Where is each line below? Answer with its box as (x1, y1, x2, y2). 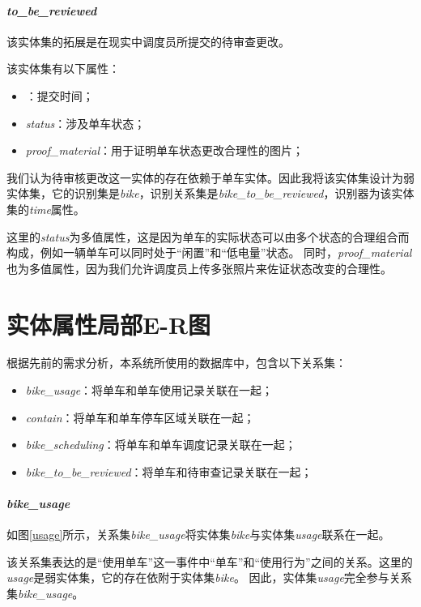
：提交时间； (25, 87, 94, 104)
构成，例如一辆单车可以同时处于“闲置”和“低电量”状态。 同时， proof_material (6, 244, 412, 261)
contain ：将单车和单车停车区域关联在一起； (25, 408, 255, 425)
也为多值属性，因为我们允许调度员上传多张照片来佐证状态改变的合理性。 (6, 259, 392, 276)
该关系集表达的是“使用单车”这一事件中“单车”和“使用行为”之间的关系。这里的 (6, 553, 413, 570)
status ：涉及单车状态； (25, 114, 146, 131)
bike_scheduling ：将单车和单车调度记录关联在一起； (25, 436, 296, 453)
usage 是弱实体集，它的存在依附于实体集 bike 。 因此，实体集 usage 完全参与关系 (6, 569, 412, 586)
